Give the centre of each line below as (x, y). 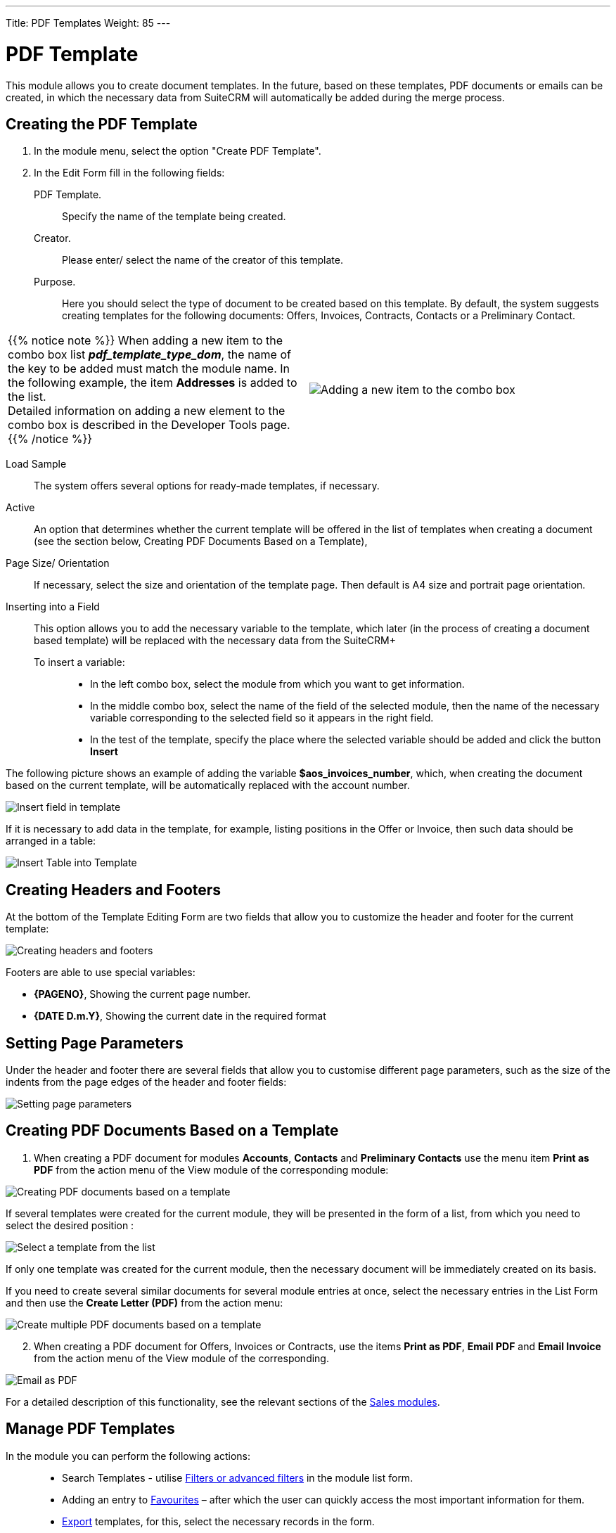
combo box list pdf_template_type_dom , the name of (149, 355)
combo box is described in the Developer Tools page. (149, 425)
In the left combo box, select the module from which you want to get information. (277, 684)
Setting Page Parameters (95, 1043)
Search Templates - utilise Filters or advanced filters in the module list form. (238, 1477)
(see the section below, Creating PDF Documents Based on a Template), (201, 541)
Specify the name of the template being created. (174, 217)
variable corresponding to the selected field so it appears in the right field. (262, 718)
